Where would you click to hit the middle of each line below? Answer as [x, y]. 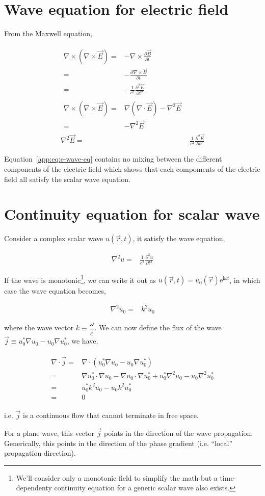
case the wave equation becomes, [55, 291]
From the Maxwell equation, [48, 33]
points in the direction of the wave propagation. [179, 433]
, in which [245, 280]
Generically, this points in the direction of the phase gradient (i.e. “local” [118, 443]
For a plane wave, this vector [49, 433]
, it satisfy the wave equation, [179, 238]
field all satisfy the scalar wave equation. [67, 179]
